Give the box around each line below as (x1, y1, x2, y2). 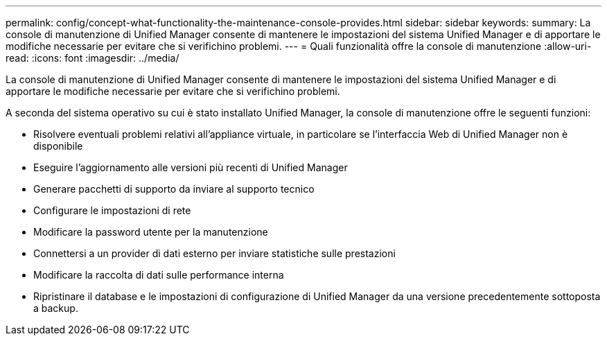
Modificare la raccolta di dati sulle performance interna (33, 269, 284, 281)
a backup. (33, 302, 78, 314)
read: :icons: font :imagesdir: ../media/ (6, 52, 179, 64)
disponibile (33, 140, 83, 152)
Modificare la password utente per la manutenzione (33, 226, 268, 238)
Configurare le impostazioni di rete (33, 204, 191, 216)
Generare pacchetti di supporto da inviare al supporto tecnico (33, 183, 315, 195)
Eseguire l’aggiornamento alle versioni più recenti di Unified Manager (33, 161, 348, 173)
